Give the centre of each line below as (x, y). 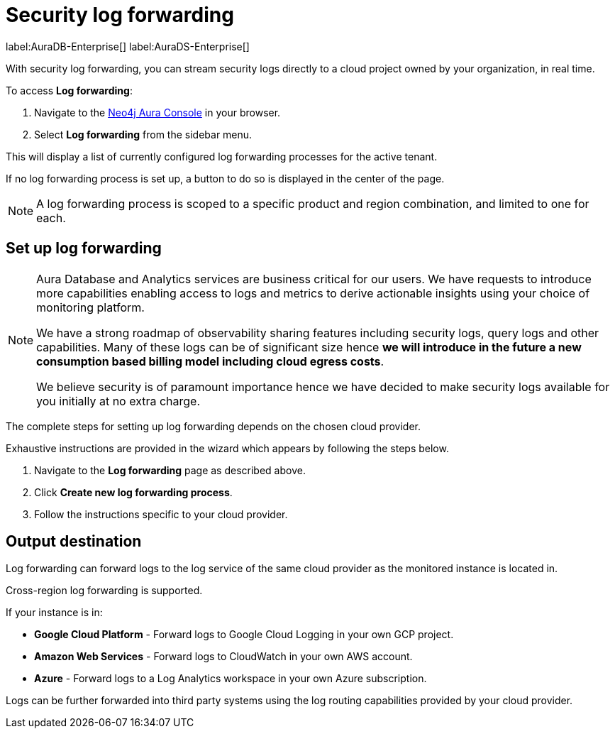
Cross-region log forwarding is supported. (104, 591)
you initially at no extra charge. (118, 401)
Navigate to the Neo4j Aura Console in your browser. (157, 112)
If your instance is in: (54, 613)
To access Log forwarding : (69, 90)
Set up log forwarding (84, 248)
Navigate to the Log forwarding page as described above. (170, 470)
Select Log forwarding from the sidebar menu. (143, 134)
